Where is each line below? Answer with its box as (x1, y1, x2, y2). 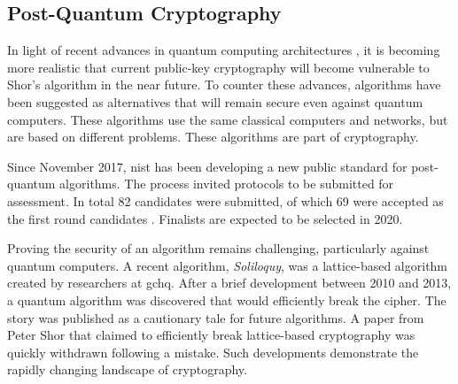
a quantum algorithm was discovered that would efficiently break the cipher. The (7, 290, 446, 309)
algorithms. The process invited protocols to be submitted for (59, 174, 394, 193)
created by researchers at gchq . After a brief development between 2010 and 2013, (7, 273, 452, 292)
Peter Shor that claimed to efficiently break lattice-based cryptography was (7, 326, 415, 344)
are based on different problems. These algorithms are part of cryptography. (7, 127, 419, 146)
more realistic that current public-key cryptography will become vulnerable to (7, 58, 430, 76)
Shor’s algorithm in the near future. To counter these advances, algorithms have (7, 75, 441, 94)
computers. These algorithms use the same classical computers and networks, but (7, 110, 448, 128)
